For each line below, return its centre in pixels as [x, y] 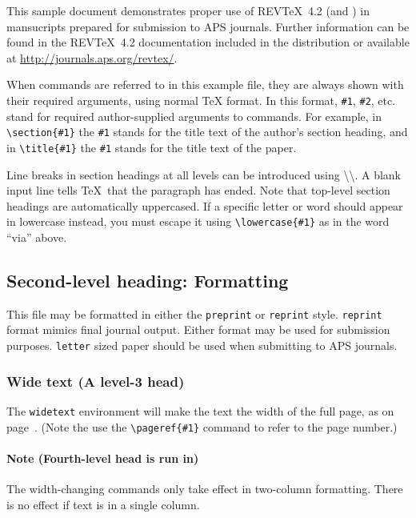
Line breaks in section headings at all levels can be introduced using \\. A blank [204, 174]
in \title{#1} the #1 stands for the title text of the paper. [152, 147]
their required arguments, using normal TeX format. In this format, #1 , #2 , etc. [201, 100]
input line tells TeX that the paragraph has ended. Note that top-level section [198, 190]
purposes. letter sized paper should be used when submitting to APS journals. [202, 345]
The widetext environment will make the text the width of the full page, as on [200, 410]
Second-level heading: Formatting [148, 280]
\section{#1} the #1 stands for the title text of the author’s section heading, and [207, 132]
